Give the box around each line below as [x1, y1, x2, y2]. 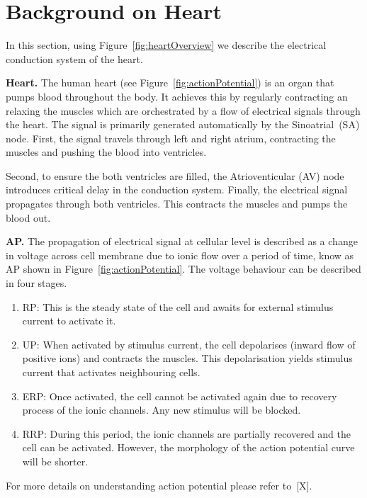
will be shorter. [22, 453, 89, 468]
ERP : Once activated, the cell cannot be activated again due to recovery [22, 388, 337, 403]
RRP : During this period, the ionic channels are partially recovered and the [22, 426, 351, 441]
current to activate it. [22, 313, 116, 328]
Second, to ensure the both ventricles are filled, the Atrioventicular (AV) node [6, 168, 344, 183]
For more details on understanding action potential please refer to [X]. [6, 477, 312, 492]
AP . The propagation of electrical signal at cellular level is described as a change [6, 234, 358, 249]
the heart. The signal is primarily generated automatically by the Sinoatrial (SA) [6, 117, 360, 132]
